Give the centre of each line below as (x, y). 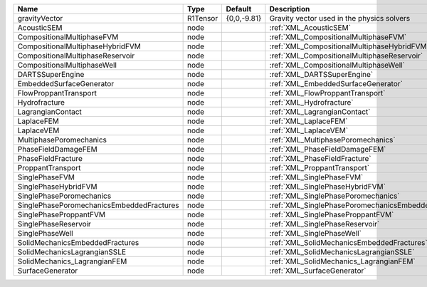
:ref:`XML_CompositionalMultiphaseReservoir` (346, 56)
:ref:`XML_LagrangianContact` (320, 112)
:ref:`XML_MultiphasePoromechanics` (332, 140)
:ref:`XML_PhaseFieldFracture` (320, 158)
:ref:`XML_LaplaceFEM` (309, 121)
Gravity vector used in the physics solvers (340, 18)
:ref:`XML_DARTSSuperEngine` (321, 74)
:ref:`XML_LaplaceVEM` (309, 130)
